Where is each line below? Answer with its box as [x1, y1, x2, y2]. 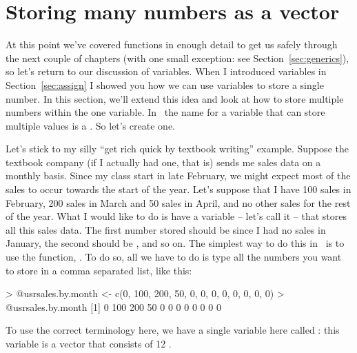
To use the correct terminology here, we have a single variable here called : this [6, 323, 340, 337]
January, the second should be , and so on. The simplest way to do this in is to [6, 236, 345, 250]
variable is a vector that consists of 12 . [6, 336, 172, 350]
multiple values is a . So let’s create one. [6, 118, 176, 132]
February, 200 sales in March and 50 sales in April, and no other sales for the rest [6, 195, 351, 210]
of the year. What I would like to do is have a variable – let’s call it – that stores [6, 209, 347, 223]
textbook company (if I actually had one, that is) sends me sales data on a [6, 154, 321, 169]
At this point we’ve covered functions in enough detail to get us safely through [6, 37, 338, 52]
